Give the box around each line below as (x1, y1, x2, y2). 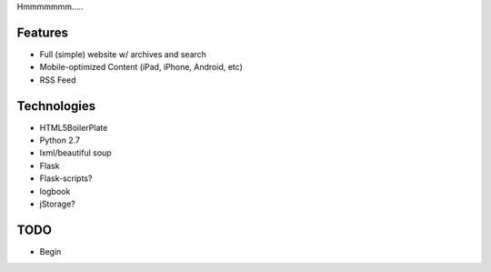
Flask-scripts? (39, 173, 93, 184)
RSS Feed (39, 74, 76, 86)
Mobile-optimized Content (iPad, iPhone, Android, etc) (39, 62, 243, 73)
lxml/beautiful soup (39, 147, 113, 158)
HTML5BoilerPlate (39, 122, 108, 133)
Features (16, 25, 68, 40)
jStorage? (39, 198, 76, 209)
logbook (39, 186, 71, 196)
